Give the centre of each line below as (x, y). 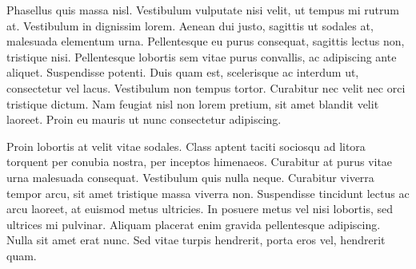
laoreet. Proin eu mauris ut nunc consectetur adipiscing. (144, 119)
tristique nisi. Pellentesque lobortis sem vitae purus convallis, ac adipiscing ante (202, 56)
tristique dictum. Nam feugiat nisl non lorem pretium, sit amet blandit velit (193, 103)
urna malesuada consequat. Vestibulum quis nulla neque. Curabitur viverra (190, 177)
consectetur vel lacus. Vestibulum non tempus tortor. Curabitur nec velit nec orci (206, 87)
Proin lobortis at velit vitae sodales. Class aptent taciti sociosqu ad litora (186, 146)
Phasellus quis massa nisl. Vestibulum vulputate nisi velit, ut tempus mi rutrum (203, 10)
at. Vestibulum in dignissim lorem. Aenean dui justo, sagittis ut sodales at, (190, 25)
